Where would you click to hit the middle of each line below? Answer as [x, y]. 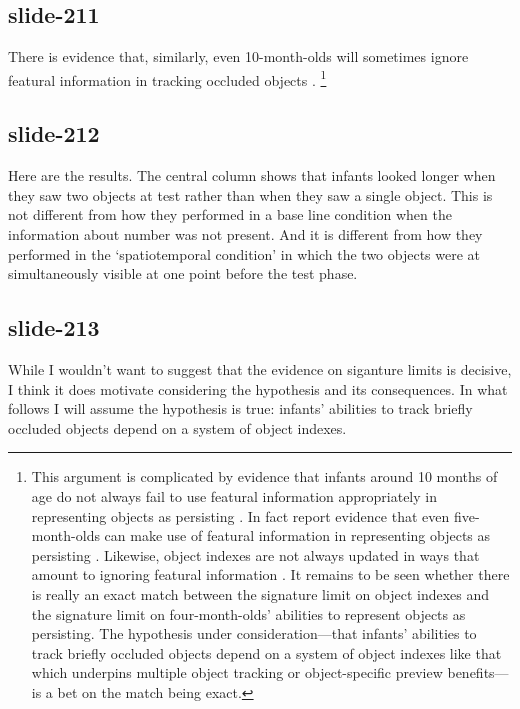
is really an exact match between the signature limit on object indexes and [260, 593]
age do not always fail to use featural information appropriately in [234, 495]
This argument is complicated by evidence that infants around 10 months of [264, 476]
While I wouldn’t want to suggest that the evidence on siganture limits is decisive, [260, 369]
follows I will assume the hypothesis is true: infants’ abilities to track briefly [240, 408]
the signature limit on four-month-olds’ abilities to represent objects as [248, 613]
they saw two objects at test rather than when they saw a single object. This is [250, 194]
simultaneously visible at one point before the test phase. [183, 273]
